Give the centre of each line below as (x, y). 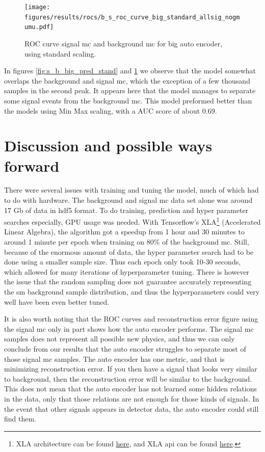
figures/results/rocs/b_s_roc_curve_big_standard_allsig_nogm (132, 17)
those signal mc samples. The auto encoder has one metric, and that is (114, 358)
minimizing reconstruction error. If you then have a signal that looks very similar (131, 369)
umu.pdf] (39, 27)
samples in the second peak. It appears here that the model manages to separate (130, 90)
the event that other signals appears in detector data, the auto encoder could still (131, 408)
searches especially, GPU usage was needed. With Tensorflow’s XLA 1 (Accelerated (132, 221)
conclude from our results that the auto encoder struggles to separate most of (125, 349)
